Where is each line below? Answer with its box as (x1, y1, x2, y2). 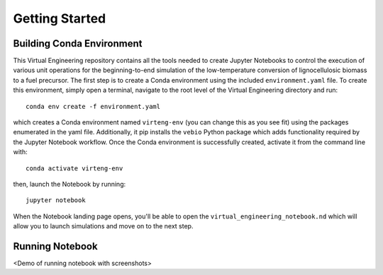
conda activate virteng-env (26, 164, 123, 172)
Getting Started (13, 11, 106, 26)
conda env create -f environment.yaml (26, 103, 161, 110)
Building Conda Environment (13, 37, 143, 49)
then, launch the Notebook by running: (13, 180, 126, 188)
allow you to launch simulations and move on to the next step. (13, 222, 194, 230)
